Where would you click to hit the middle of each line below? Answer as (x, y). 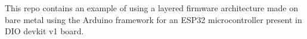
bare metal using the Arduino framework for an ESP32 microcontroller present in (153, 19)
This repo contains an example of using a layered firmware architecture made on (151, 8)
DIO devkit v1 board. (44, 31)
